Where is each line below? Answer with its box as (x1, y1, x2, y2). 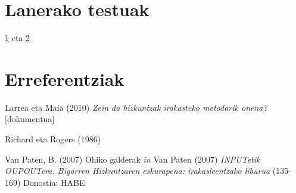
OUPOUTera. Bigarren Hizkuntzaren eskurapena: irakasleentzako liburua (5, 164, 270, 177)
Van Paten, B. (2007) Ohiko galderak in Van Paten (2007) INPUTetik (5, 152, 260, 165)
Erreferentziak (5, 66, 124, 91)
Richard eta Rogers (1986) (5, 133, 101, 145)
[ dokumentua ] (5, 113, 55, 125)
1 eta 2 (5, 32, 30, 44)
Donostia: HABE (23, 176, 85, 188)
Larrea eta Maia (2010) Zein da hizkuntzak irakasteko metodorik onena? (5, 101, 267, 113)
